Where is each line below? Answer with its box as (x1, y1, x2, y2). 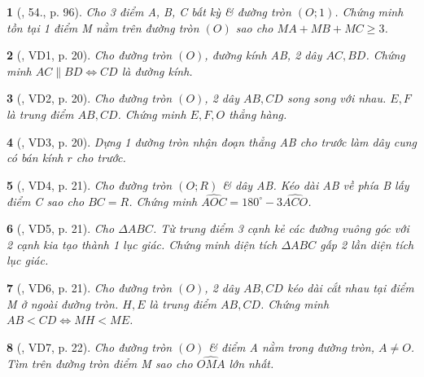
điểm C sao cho (7, 192, 85, 209)
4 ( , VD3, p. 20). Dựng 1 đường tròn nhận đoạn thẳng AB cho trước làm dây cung (7, 133, 417, 150)
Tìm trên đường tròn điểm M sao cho (7, 354, 193, 371)
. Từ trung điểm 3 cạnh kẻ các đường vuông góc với (153, 220, 409, 237)
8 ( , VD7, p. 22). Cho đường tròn (7, 338, 173, 355)
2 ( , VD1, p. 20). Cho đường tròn (7, 46, 173, 64)
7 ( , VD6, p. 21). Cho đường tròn (7, 278, 173, 296)
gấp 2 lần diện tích (320, 235, 414, 252)
